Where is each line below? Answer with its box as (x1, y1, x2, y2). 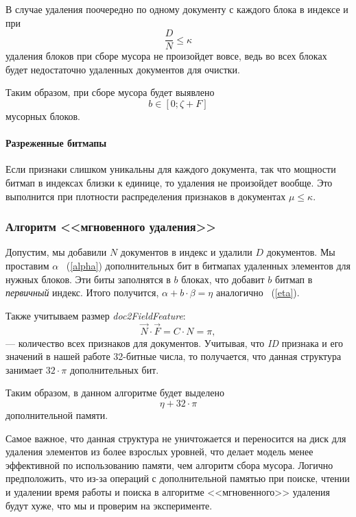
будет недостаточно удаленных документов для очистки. (5, 62, 240, 76)
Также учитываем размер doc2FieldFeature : (5, 308, 186, 322)
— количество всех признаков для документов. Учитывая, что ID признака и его (5, 335, 344, 350)
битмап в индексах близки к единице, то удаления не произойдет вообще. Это (5, 176, 333, 190)
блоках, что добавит (181, 272, 265, 286)
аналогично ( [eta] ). (215, 285, 300, 300)
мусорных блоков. (5, 109, 80, 123)
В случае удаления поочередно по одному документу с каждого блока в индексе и (5, 2, 348, 16)
